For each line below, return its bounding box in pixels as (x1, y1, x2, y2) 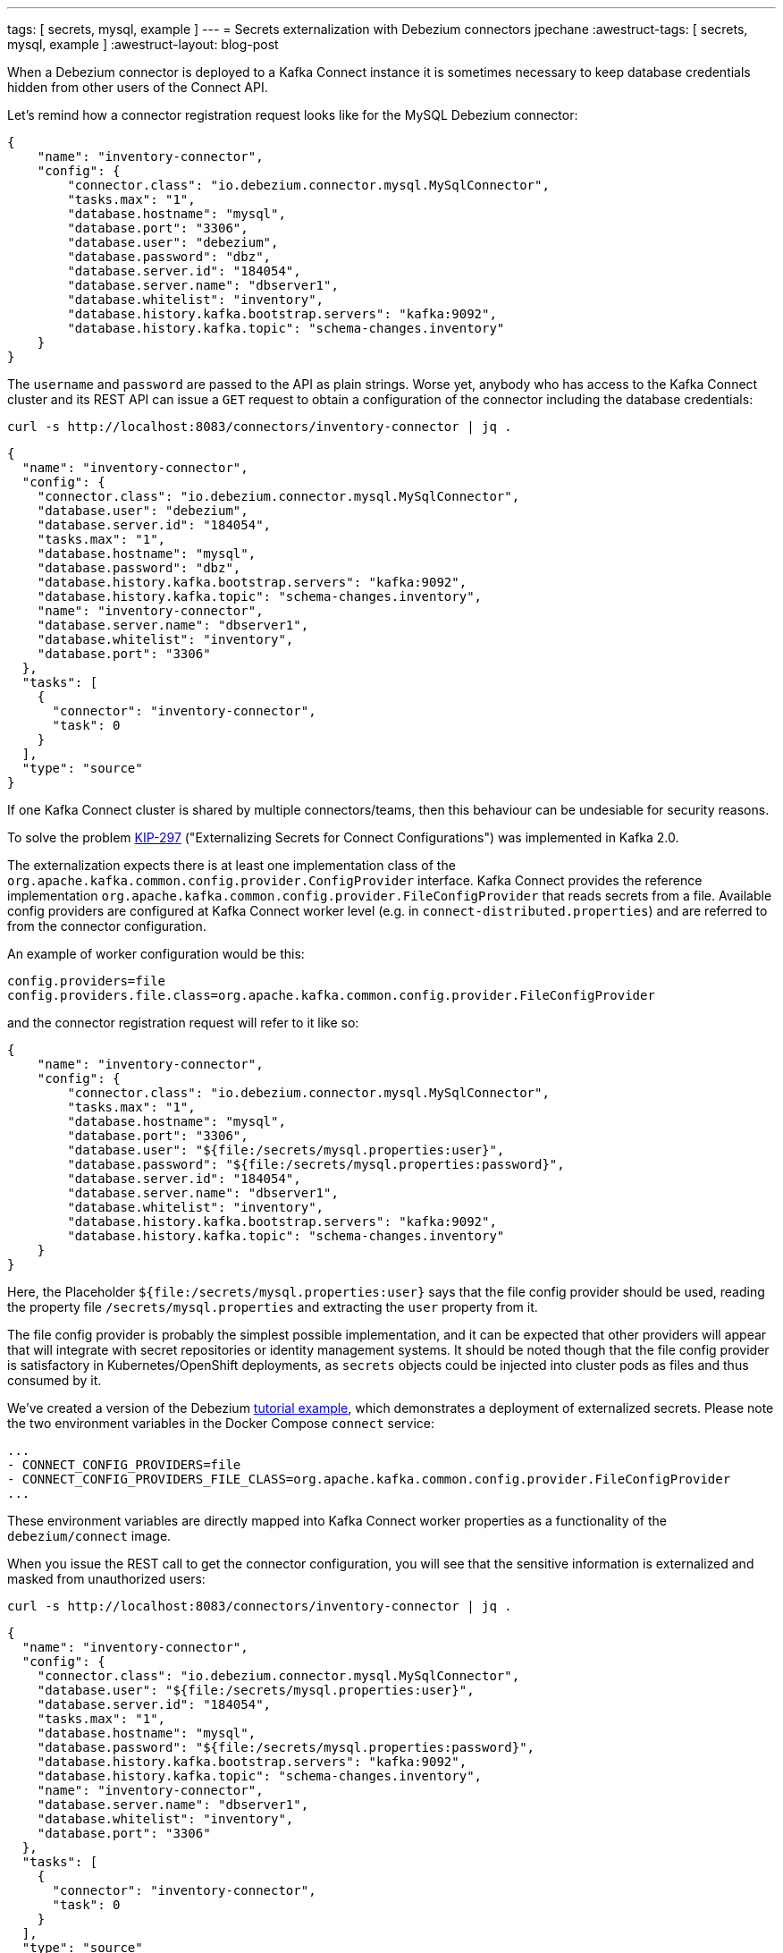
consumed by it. (7, 1373, 102, 1388)
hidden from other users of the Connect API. (7, 80, 268, 95)
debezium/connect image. (7, 1528, 172, 1543)
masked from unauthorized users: (7, 1571, 206, 1586)
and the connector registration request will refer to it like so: (7, 1015, 359, 1030)
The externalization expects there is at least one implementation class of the (7, 858, 456, 873)
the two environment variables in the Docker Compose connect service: (7, 1416, 435, 1431)
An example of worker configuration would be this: (7, 946, 305, 961)
